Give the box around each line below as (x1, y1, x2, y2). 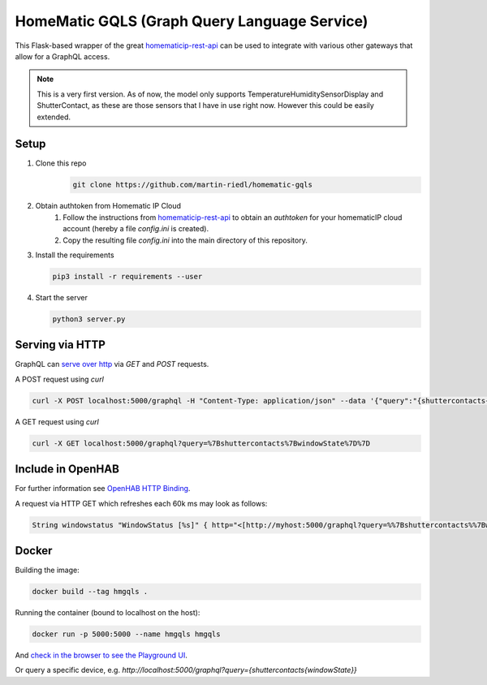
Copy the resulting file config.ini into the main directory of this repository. (62, 235, 308, 245)
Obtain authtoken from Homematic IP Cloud (35, 201, 182, 211)
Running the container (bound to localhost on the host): (15, 608, 200, 618)
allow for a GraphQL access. (15, 51, 110, 61)
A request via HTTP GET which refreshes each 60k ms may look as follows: (15, 498, 268, 508)
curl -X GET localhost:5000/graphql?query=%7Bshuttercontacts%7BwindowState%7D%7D (32, 438, 371, 448)
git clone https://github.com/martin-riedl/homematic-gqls (72, 180, 312, 190)
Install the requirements (35, 250, 114, 260)
